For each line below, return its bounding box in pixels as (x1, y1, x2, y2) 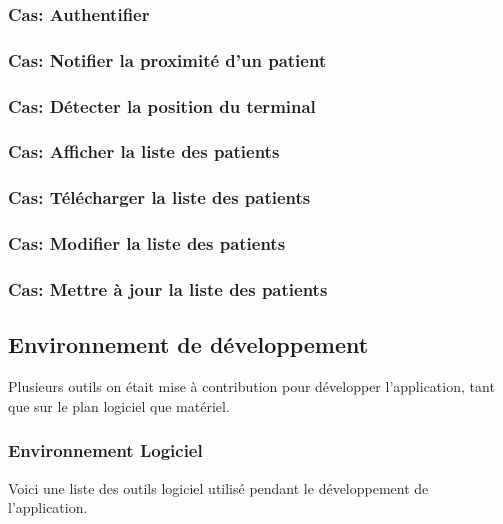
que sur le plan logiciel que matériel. (8, 395, 230, 416)
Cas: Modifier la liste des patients (8, 231, 286, 256)
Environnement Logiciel (8, 438, 203, 463)
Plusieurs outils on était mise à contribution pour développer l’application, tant (8, 376, 495, 397)
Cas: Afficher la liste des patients (8, 139, 280, 164)
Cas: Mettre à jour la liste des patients (8, 276, 328, 301)
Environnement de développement (8, 329, 369, 360)
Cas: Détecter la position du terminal (8, 93, 316, 118)
